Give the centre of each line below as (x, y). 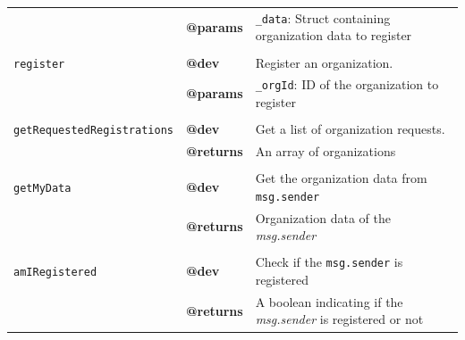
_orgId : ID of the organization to (347, 84)
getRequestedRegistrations (93, 131)
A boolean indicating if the (329, 301)
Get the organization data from (341, 178)
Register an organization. (324, 62)
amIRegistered (55, 273)
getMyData (42, 188)
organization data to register (334, 35)
